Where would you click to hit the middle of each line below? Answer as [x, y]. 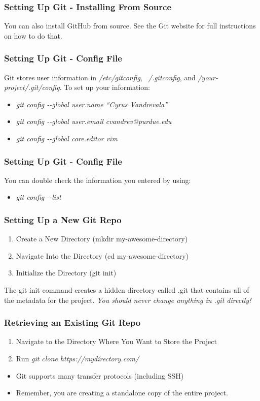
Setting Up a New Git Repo [63, 219]
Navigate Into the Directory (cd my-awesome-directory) [102, 255]
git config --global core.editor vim [67, 138]
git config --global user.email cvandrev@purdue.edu [94, 121]
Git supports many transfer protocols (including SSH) [100, 375]
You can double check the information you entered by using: [98, 180]
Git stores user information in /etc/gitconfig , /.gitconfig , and [100, 77]
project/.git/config [32, 87]
